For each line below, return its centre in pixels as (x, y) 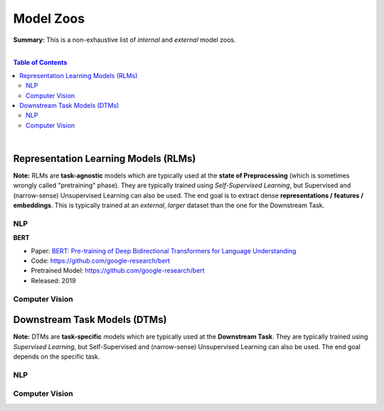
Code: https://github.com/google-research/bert (101, 261)
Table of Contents (40, 62)
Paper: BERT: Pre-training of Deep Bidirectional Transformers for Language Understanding (164, 251)
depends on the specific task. (57, 357)
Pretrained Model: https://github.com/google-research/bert (118, 270)
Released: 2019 (53, 280)
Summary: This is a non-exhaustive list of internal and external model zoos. (124, 40)
